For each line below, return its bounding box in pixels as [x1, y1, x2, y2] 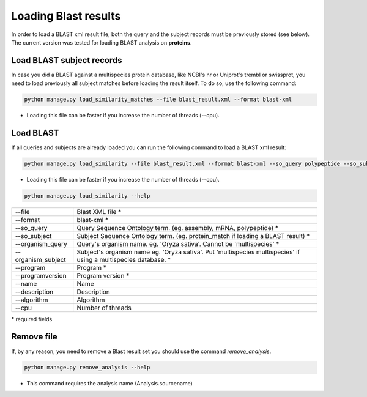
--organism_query [15, 240, 67, 248]
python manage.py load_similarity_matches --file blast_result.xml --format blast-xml [24, 96, 292, 103]
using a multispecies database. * [76, 256, 171, 264]
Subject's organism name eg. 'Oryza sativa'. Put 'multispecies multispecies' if [76, 248, 300, 256]
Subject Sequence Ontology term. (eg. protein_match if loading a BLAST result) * [76, 232, 310, 240]
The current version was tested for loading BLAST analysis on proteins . [11, 39, 192, 46]
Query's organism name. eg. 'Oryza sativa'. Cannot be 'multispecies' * [76, 240, 280, 248]
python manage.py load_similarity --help [24, 193, 150, 199]
